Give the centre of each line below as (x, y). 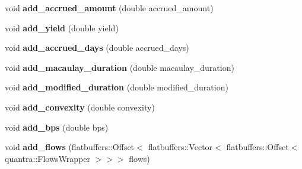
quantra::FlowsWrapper (47, 158)
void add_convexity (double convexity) (80, 107)
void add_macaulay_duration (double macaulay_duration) (120, 67)
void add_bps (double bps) (57, 127)
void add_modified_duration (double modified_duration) (117, 87)
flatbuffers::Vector (180, 147)
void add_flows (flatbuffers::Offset (70, 147)
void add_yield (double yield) (62, 27)
